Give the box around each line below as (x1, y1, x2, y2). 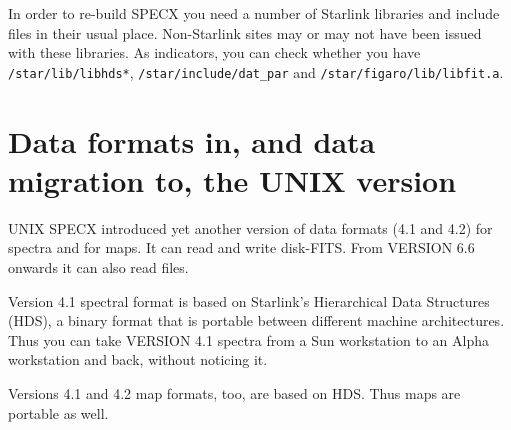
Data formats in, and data (8, 120, 376, 161)
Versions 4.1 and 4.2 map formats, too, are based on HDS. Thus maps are (8, 382, 461, 403)
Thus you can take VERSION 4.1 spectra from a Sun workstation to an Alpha (8, 329, 490, 350)
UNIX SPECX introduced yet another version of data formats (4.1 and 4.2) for (8, 217, 493, 238)
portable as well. (8, 402, 109, 423)
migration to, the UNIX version (8, 159, 457, 200)
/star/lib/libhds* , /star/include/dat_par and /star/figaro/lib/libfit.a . (8, 61, 504, 82)
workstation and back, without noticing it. (8, 349, 268, 370)
